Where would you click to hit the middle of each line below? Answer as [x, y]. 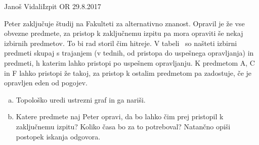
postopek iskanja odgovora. [58, 136]
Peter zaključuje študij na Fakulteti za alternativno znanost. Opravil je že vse [124, 23]
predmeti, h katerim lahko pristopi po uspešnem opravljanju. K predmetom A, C [129, 62]
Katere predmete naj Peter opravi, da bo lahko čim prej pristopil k [120, 116]
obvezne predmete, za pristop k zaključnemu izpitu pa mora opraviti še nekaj [124, 33]
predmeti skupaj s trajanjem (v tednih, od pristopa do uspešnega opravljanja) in [129, 53]
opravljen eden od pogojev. [46, 83]
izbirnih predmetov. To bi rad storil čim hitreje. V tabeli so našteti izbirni [121, 43]
